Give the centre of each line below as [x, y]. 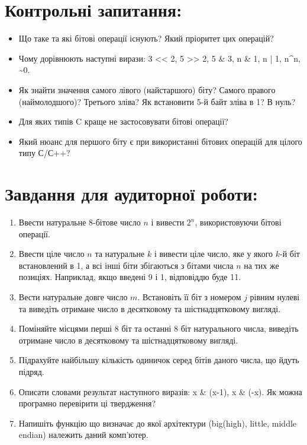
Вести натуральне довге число [73, 296]
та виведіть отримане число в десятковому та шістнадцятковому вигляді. [150, 308]
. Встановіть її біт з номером [189, 296]
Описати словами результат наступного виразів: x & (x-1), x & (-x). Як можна [160, 391]
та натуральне [120, 254]
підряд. [31, 371]
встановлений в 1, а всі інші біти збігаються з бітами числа [126, 265]
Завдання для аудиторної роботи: [131, 194]
